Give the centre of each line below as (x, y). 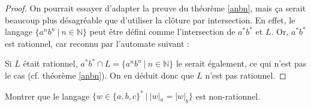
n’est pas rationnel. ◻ (246, 75)
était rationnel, (50, 63)
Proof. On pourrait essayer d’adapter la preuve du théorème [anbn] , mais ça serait (155, 8)
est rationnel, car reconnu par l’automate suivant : (97, 43)
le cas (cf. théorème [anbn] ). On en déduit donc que (99, 75)
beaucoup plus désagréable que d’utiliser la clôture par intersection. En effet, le (150, 19)
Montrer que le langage (47, 96)
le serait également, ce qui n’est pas (241, 63)
